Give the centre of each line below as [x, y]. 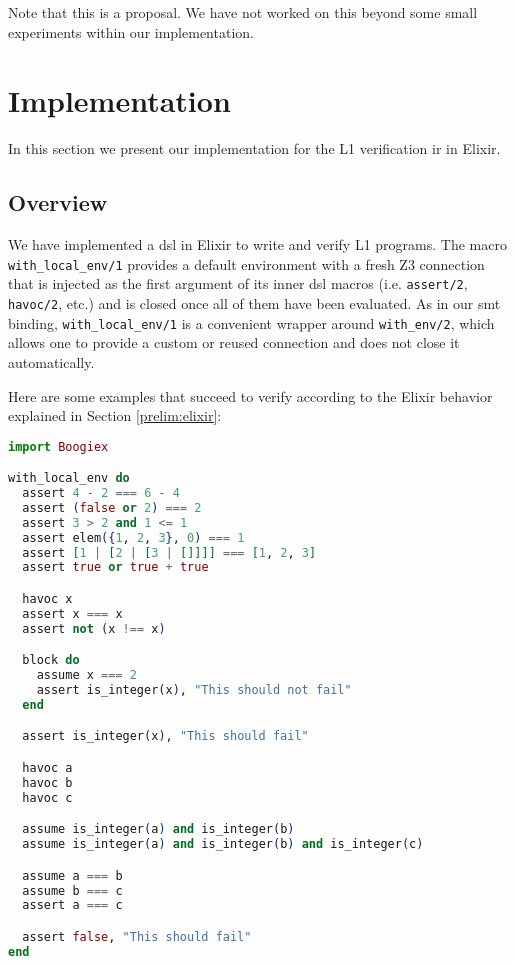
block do [51, 660]
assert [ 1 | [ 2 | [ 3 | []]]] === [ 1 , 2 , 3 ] [169, 552]
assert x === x [72, 613]
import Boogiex [58, 446]
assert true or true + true [115, 567]
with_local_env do [69, 478]
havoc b [47, 782]
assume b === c [72, 890]
